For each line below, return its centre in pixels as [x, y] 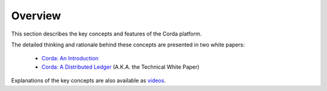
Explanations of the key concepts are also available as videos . [88, 81]
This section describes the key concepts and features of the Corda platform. [107, 34]
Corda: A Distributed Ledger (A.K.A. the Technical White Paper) [121, 67]
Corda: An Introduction [70, 58]
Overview [36, 16]
